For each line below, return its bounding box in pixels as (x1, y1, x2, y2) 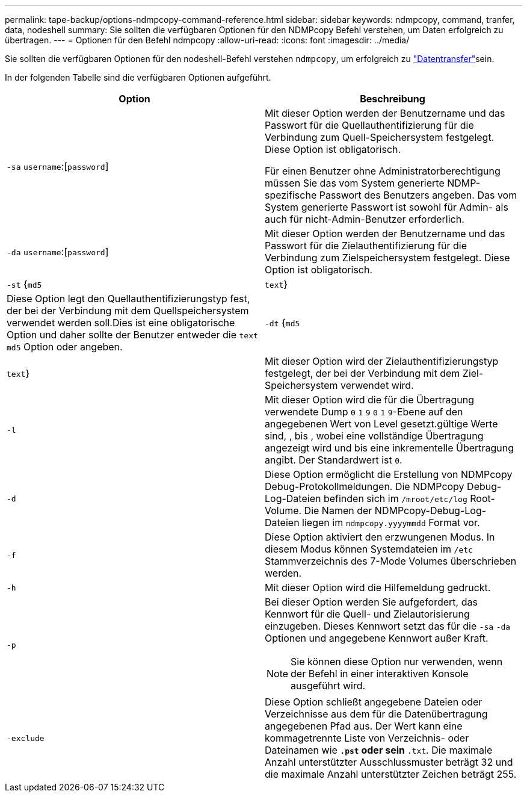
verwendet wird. (341, 379, 414, 391)
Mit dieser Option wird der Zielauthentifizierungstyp (265, 355, 499, 367)
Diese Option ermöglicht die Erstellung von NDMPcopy (265, 468, 513, 480)
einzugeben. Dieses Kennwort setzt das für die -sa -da (265, 620, 511, 632)
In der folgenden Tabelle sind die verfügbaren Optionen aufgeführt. (5, 72, 271, 82)
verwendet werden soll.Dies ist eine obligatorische (7, 317, 235, 329)
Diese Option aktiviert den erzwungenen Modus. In (265, 531, 495, 543)
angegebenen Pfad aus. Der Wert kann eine (265, 720, 463, 732)
